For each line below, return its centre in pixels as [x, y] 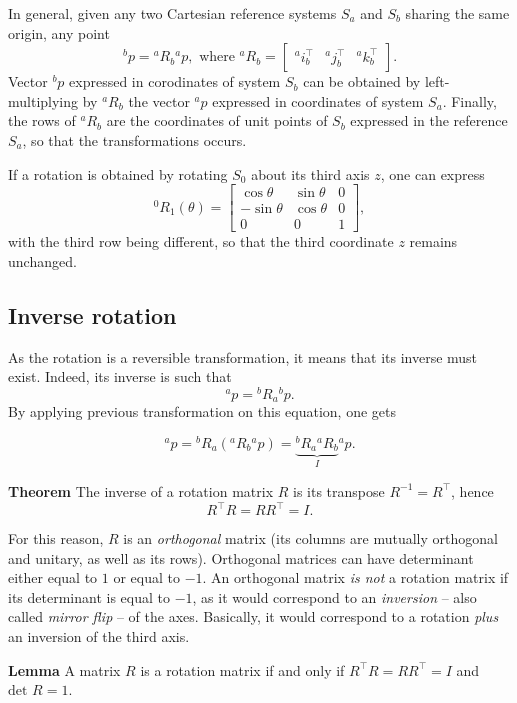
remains [433, 241]
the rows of [42, 120]
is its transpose [338, 490]
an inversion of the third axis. [99, 635]
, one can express [432, 173]
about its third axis [310, 173]
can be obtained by [362, 81]
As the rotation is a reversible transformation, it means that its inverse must [243, 356]
